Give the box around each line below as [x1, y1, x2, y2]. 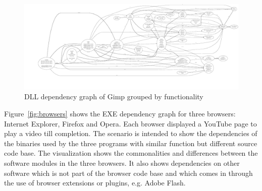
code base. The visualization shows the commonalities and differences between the [4, 148, 258, 158]
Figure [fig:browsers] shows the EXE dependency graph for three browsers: [4, 108, 236, 118]
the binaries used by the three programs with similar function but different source [4, 138, 257, 148]
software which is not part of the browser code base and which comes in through [4, 167, 253, 178]
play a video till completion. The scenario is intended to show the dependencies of [4, 128, 257, 139]
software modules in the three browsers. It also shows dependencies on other [4, 157, 240, 168]
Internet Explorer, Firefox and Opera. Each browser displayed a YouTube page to [4, 118, 257, 129]
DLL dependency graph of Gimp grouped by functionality [24, 91, 203, 102]
